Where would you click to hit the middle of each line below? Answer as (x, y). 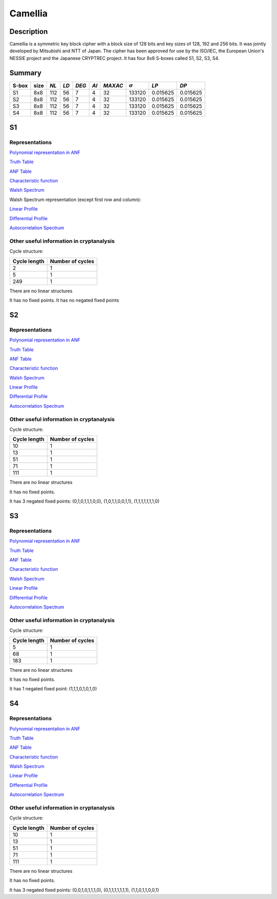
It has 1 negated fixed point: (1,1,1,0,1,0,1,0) (53, 689)
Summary (25, 73)
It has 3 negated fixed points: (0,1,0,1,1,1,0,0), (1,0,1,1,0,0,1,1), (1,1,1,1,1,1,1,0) (85, 501)
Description (29, 32)
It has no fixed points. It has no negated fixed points (64, 300)
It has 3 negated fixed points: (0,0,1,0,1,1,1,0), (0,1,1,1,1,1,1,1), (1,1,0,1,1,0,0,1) (84, 890)
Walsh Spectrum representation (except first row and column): (75, 199)
